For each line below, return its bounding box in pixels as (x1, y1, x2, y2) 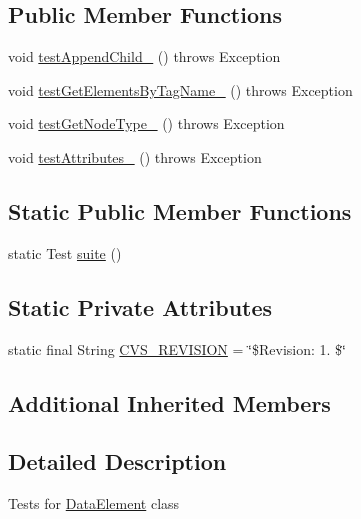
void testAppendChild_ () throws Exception (8, 46, 281, 67)
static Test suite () (8, 242, 122, 263)
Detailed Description (8, 446, 227, 477)
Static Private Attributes (8, 291, 273, 322)
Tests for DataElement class (8, 493, 180, 514)
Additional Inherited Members (8, 387, 331, 418)
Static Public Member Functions (8, 195, 352, 226)
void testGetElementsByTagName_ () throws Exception (8, 79, 353, 100)
